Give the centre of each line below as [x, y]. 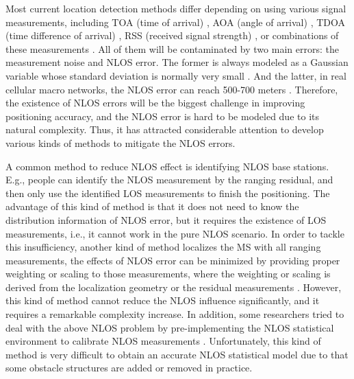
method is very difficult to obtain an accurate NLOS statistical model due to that [177, 354]
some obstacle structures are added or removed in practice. [129, 368]
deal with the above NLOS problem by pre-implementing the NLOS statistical [170, 327]
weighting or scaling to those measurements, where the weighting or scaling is [168, 274]
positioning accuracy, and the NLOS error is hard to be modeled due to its [162, 116]
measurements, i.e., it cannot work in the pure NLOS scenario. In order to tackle [175, 233]
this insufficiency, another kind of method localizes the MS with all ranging [163, 247]
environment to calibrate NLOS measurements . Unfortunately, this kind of [163, 341]
